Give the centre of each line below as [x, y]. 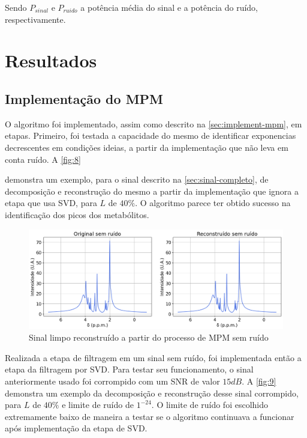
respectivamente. [35, 19]
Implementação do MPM [84, 98]
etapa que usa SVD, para [51, 203]
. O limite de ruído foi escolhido [210, 405]
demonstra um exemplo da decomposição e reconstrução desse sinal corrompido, [152, 393]
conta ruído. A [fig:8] [43, 159]
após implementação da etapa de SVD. [76, 428]
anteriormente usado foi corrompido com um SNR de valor [112, 381]
